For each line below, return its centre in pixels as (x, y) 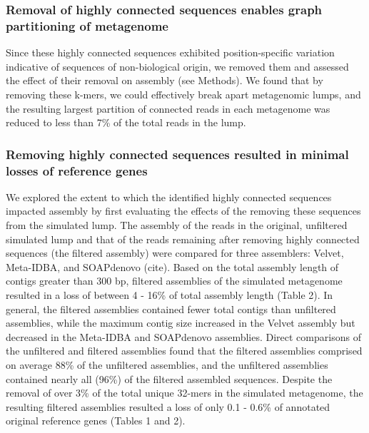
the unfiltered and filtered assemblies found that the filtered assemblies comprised (184, 351)
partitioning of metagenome (87, 25)
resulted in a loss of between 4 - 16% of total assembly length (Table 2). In (170, 295)
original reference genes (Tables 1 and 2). (96, 421)
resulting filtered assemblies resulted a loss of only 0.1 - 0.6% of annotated (168, 406)
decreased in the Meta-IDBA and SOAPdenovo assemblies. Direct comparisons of (183, 336)
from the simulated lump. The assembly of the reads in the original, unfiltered (177, 225)
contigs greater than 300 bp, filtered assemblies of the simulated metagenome (174, 281)
